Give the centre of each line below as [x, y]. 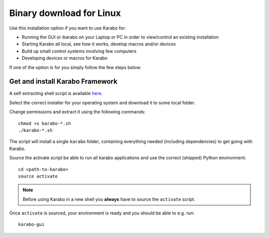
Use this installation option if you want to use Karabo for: [67, 28]
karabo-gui [31, 224]
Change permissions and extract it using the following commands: [77, 112]
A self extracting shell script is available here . [56, 93]
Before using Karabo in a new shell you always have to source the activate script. [109, 199]
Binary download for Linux [65, 13]
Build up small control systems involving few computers [79, 51]
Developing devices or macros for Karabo [64, 58]
